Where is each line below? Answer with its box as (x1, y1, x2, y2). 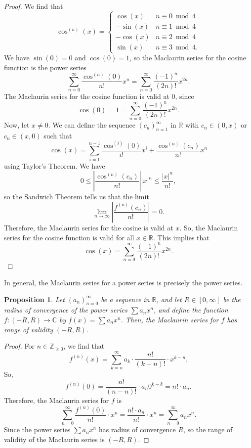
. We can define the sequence (48, 120, 135, 130)
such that (43, 130, 72, 140)
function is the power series (4, 62, 86, 72)
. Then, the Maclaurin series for (121, 314, 219, 325)
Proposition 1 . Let (4, 294, 65, 304)
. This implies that (153, 232, 209, 242)
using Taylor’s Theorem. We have (4, 160, 105, 171)
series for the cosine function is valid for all (4, 232, 134, 242)
